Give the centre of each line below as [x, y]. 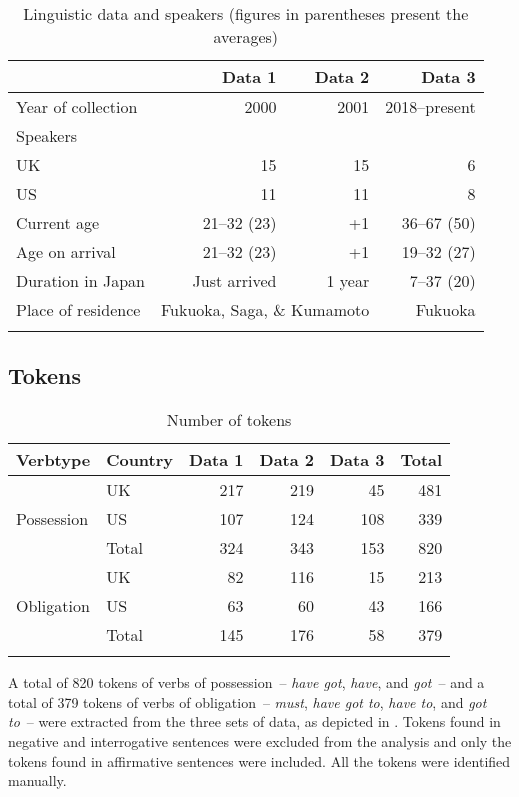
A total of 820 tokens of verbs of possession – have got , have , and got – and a [246, 682]
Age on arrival [66, 251]
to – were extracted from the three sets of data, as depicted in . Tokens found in [254, 721]
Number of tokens [229, 420]
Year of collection [77, 106]
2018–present [430, 106]
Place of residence [78, 309]
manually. [37, 780]
